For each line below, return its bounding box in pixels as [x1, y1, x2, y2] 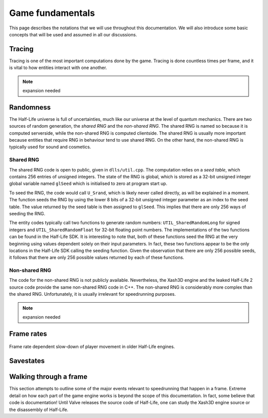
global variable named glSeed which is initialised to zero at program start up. [9, 180, 167, 186]
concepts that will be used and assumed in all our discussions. [9, 31, 137, 37]
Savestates [9, 357, 45, 365]
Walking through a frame [9, 373, 88, 381]
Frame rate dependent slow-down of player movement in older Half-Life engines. [9, 343, 175, 350]
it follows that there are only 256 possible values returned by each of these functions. [9, 254, 185, 260]
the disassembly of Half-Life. [9, 407, 68, 413]
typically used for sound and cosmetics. [9, 144, 91, 150]
